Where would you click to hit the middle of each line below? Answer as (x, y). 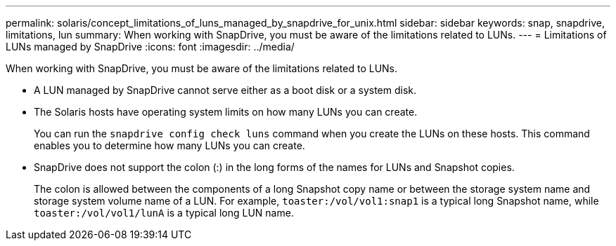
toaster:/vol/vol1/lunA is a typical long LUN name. (164, 213)
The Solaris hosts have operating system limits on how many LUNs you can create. (226, 112)
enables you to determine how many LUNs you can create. (169, 145)
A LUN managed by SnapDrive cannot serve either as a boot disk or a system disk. (225, 90)
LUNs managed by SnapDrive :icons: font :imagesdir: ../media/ (150, 47)
